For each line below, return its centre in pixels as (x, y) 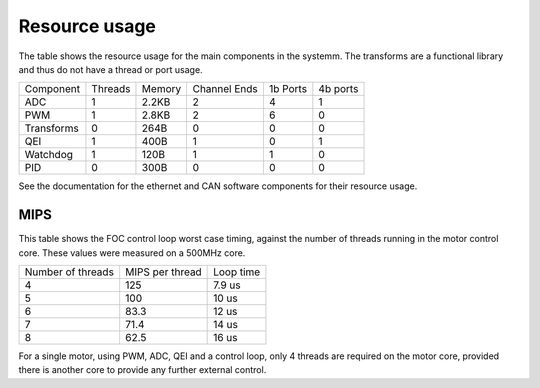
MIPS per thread (163, 272)
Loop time (237, 272)
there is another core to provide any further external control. (142, 370)
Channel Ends (225, 89)
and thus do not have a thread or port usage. (111, 69)
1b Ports (288, 89)
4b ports (338, 89)
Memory (161, 89)
